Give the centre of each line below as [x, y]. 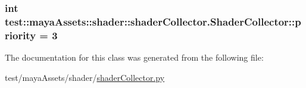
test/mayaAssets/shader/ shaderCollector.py [85, 77]
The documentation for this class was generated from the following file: [134, 57]
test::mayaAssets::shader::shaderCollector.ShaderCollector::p [153, 21]
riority [21, 35]
